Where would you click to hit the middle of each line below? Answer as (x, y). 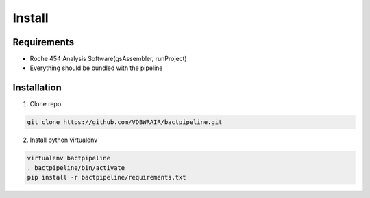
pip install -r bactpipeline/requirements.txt (107, 177)
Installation (37, 88)
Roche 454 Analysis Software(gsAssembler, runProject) (109, 59)
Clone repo (46, 104)
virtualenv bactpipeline (69, 158)
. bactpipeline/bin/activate (76, 168)
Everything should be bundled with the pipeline (96, 68)
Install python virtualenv (64, 140)
